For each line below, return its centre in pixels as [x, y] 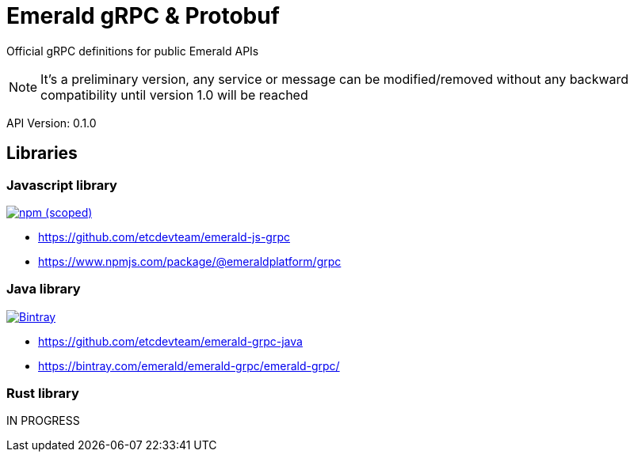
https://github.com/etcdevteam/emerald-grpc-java [170, 341]
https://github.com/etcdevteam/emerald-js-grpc [164, 237]
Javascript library [62, 185]
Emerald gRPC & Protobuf [143, 16]
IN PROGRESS [43, 421]
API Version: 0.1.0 [52, 123]
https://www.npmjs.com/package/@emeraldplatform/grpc [190, 261]
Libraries [42, 153]
